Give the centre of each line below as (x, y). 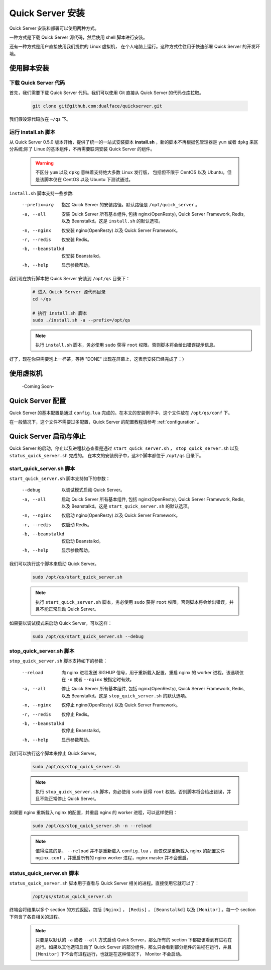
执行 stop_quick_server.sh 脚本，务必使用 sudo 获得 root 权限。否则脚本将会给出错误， (131, 791)
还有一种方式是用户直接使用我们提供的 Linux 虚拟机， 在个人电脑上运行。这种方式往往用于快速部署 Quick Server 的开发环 (135, 47)
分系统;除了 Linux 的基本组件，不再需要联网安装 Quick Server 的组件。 (82, 149)
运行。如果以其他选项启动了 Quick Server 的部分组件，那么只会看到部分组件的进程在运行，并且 (133, 947)
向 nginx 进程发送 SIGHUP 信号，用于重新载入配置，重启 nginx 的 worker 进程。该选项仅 (153, 672)
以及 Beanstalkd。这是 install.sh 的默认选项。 (112, 221)
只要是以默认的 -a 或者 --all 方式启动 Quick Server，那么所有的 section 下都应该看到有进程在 (134, 940)
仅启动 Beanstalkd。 (82, 541)
